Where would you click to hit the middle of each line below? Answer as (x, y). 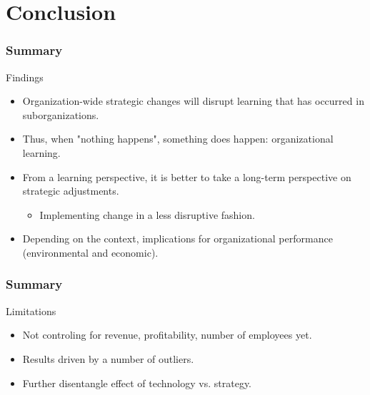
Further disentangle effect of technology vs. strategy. (137, 383)
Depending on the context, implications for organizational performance (177, 238)
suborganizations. (61, 114)
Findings (25, 77)
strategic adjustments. (71, 191)
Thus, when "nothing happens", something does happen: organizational (178, 139)
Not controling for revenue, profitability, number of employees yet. (167, 335)
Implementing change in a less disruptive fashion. (147, 214)
